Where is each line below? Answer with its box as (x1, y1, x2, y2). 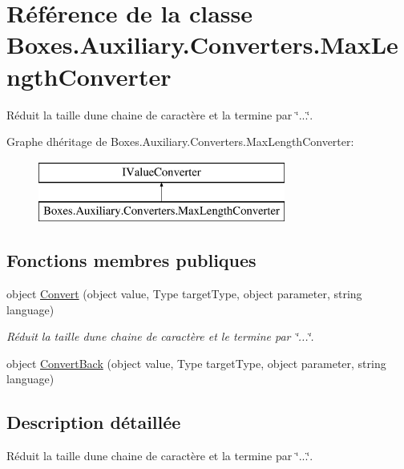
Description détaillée (6, 410, 181, 435)
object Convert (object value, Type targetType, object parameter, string (6, 285, 362, 302)
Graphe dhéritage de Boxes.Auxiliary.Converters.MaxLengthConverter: (6, 133, 354, 150)
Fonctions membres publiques (6, 248, 257, 273)
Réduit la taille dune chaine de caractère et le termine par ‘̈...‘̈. (6, 328, 314, 345)
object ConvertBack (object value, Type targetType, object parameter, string (6, 354, 386, 371)
